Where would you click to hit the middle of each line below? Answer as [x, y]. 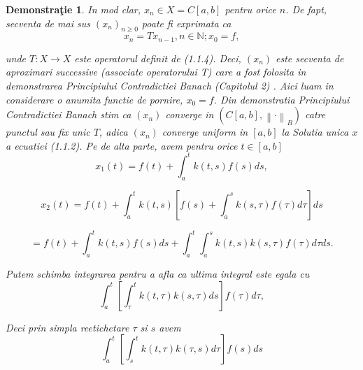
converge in [190, 114]
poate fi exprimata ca [186, 23]
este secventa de [310, 58]
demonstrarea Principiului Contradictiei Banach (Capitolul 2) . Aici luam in [170, 86]
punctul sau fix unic [48, 132]
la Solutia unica [315, 132]
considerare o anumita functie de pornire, [94, 99]
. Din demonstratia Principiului [282, 99]
